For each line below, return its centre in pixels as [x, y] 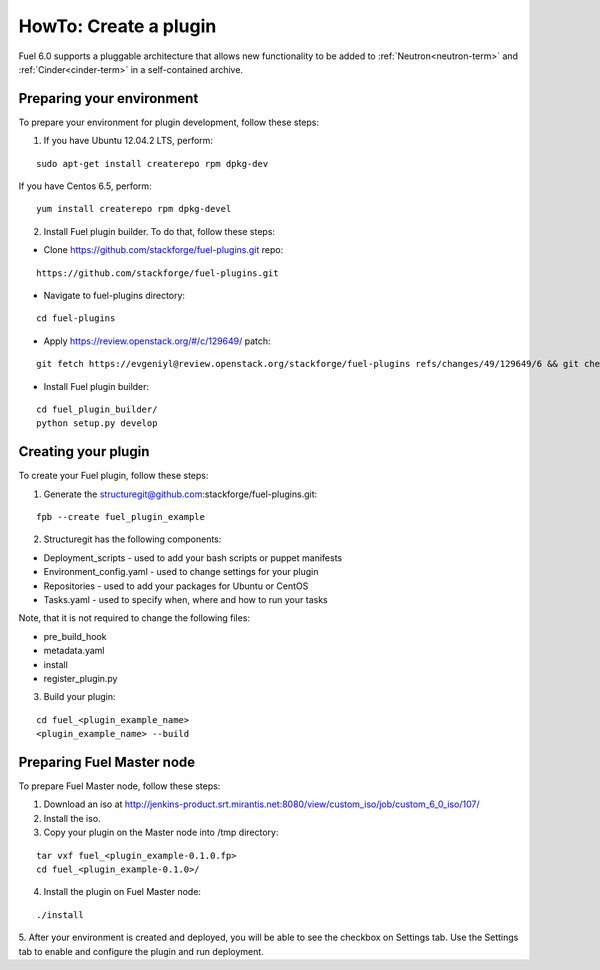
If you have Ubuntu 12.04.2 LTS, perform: [128, 141]
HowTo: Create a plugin [117, 26]
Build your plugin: [79, 697]
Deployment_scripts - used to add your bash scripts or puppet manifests [193, 557]
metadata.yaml [74, 651]
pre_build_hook [75, 636]
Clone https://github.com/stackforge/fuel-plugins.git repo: [163, 250]
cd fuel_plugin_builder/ [97, 409]
